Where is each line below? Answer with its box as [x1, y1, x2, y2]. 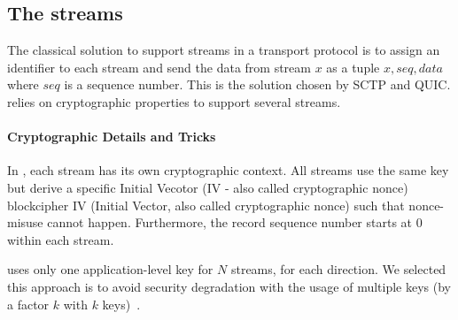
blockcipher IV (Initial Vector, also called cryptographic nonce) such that [7, 195, 405, 214]
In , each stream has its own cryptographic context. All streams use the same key [7, 161, 449, 179]
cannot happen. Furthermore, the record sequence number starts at [47, 213, 413, 232]
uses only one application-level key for [7, 260, 213, 278]
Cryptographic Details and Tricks [7, 127, 216, 146]
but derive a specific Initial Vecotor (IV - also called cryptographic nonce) [7, 178, 408, 196]
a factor [7, 294, 50, 313]
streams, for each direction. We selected [230, 260, 446, 278]
